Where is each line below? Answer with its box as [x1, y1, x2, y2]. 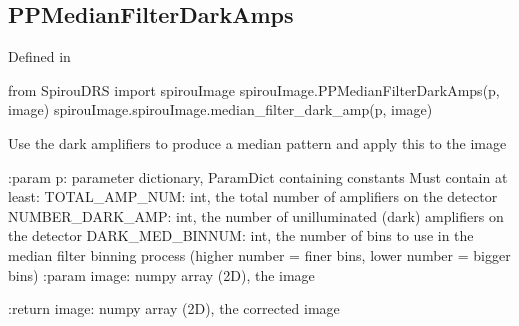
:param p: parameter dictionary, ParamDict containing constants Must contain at [8, 166, 508, 187]
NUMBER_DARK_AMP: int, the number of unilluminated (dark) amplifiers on [8, 205, 504, 226]
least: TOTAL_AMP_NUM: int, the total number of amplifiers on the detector [8, 186, 498, 207]
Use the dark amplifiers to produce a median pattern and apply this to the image [8, 132, 507, 153]
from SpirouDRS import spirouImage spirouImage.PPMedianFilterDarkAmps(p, [8, 79, 500, 100]
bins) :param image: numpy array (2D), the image [8, 264, 315, 285]
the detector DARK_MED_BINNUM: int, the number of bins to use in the [8, 225, 474, 246]
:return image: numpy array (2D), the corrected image [8, 298, 340, 319]
